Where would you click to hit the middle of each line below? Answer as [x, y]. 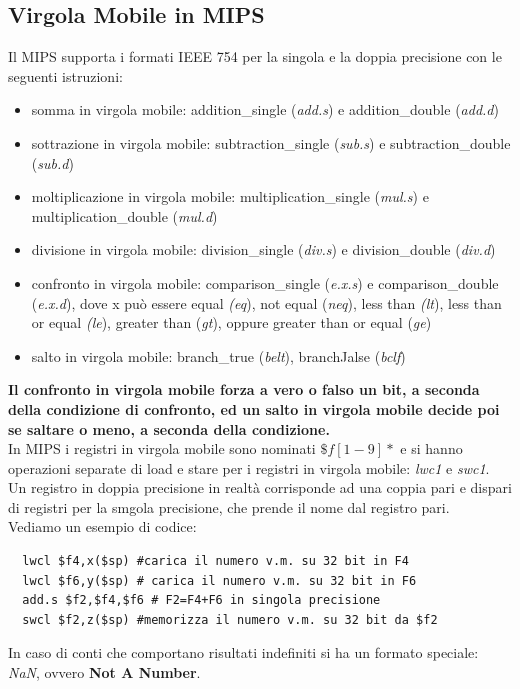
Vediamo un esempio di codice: [102, 526]
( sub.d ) [52, 162]
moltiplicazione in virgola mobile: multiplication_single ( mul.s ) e [230, 196]
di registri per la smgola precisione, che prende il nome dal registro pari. [229, 506]
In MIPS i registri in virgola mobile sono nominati [162, 448]
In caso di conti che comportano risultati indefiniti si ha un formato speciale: [243, 652]
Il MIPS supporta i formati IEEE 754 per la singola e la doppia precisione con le [255, 56]
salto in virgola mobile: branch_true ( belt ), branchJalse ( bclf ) [218, 355]
